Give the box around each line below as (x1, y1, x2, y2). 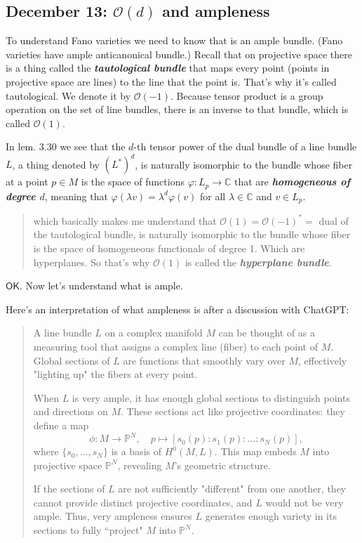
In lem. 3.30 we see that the (6, 139, 126, 154)
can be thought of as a (218, 325, 316, 340)
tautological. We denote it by (6, 88, 131, 103)
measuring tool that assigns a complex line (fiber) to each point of (33, 339, 319, 354)
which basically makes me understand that (33, 213, 217, 228)
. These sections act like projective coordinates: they (120, 404, 345, 419)
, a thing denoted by (12, 157, 100, 171)
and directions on (33, 404, 108, 419)
